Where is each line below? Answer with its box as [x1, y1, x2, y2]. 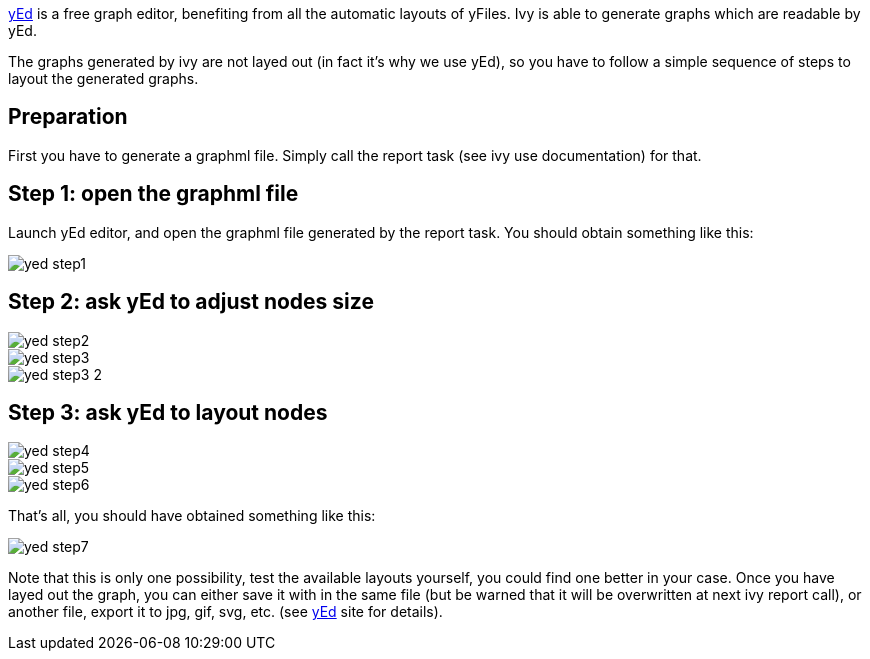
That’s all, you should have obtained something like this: [8, 507, 376, 525]
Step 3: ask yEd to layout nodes [8, 399, 328, 425]
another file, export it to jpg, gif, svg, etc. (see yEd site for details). [8, 603, 443, 621]
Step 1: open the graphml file [8, 181, 299, 207]
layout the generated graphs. [8, 70, 199, 87]
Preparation [8, 104, 128, 130]
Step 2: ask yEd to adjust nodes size [8, 289, 374, 315]
